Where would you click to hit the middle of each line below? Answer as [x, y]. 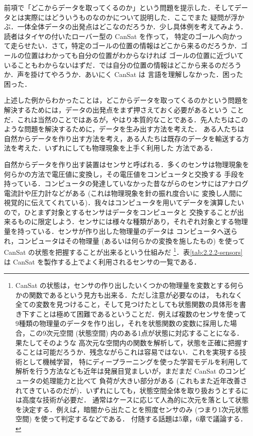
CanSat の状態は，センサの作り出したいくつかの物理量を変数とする [123, 285]
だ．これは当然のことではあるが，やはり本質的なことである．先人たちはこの [126, 119]
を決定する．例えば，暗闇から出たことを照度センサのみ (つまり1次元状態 [132, 409]
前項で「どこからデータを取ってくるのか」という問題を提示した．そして [119, 7]
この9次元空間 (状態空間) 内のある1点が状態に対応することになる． [136, 333]
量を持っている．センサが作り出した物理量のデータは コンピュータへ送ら [121, 231]
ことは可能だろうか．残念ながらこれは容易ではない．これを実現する [131, 352]
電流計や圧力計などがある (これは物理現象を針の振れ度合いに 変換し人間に [123, 193]
